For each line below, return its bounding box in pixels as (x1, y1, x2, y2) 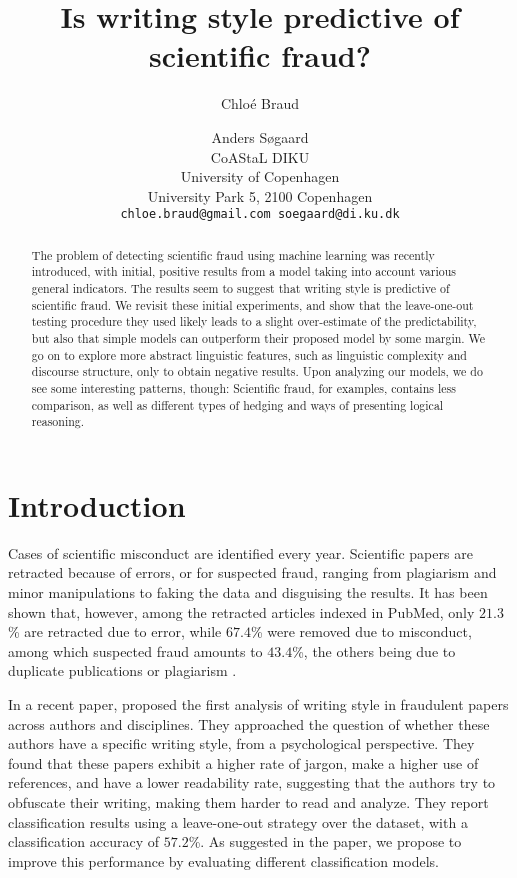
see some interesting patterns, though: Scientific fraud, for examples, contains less (31, 379, 456, 396)
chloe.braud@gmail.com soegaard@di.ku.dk (120, 207, 400, 222)
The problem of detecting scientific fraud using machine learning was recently (31, 246, 435, 263)
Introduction (8, 484, 186, 525)
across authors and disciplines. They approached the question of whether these (8, 713, 490, 734)
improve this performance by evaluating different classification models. (8, 850, 439, 871)
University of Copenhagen (180, 166, 340, 187)
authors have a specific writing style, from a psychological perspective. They (8, 733, 475, 754)
